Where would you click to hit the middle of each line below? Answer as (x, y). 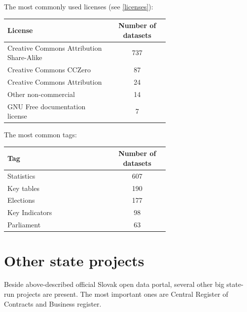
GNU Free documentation (47, 106)
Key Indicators (30, 212)
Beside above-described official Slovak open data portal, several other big (114, 284)
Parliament (24, 225)
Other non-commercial (41, 94)
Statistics (21, 175)
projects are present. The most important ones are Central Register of (122, 294)
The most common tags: (40, 135)
